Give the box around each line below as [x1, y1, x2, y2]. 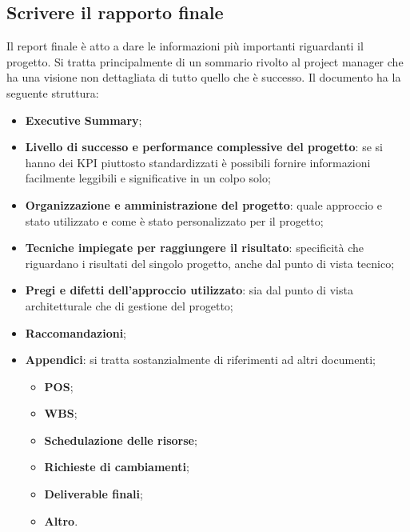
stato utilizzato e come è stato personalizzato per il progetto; [25, 212, 324, 229]
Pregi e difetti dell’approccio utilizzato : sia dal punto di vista [25, 282, 353, 298]
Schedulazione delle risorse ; [44, 431, 197, 448]
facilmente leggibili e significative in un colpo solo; [25, 170, 271, 186]
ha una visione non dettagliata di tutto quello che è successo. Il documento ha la [6, 69, 401, 86]
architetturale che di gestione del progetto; [25, 297, 233, 314]
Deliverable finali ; [44, 486, 143, 502]
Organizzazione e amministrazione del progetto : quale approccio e [25, 196, 382, 213]
